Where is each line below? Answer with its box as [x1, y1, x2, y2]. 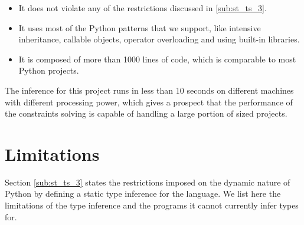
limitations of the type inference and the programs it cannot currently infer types [5, 199, 299, 211]
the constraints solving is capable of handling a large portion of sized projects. [5, 107, 287, 120]
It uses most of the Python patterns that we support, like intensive [18, 21, 261, 34]
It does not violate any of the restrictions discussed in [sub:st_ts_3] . [18, 2, 267, 14]
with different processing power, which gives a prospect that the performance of [5, 95, 293, 108]
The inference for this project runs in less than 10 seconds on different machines [5, 84, 294, 96]
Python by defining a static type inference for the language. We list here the [5, 187, 281, 200]
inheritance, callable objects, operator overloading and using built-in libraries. [18, 33, 300, 45]
